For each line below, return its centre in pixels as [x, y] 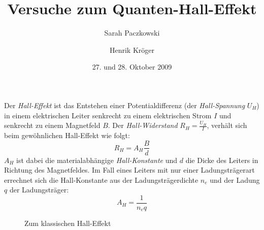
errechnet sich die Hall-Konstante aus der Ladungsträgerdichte [101, 179]
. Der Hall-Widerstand [143, 125]
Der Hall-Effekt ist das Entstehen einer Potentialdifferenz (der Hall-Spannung [125, 105]
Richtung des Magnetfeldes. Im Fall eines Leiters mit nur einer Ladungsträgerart [129, 170]
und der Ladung [235, 179]
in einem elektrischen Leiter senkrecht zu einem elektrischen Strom [108, 115]
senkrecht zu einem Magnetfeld [52, 125]
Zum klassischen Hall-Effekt [68, 223]
